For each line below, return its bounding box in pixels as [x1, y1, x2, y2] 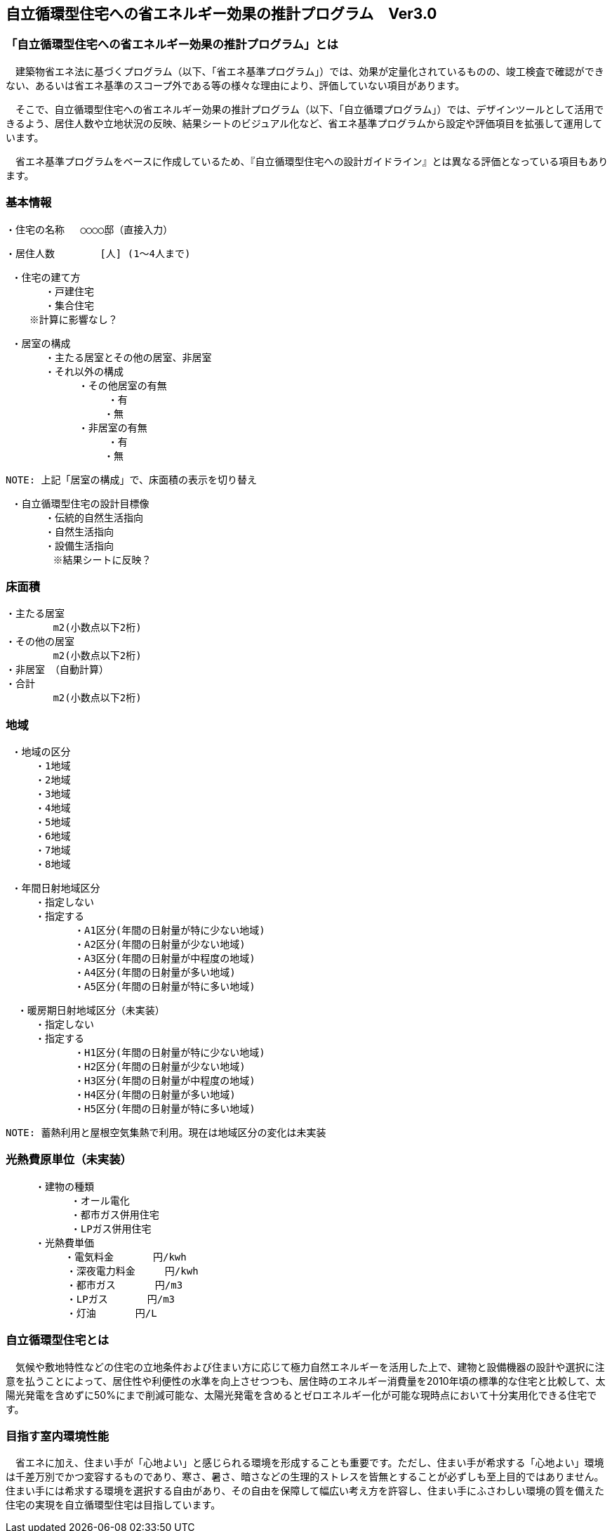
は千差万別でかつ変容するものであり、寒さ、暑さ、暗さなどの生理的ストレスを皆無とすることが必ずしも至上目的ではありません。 [6, 1471, 604, 1483]
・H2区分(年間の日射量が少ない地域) [74, 1061, 246, 1073]
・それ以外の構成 [44, 365, 124, 377]
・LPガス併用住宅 [70, 1223, 152, 1234]
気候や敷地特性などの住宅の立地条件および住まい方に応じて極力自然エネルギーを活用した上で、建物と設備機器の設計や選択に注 [15, 1360, 605, 1373]
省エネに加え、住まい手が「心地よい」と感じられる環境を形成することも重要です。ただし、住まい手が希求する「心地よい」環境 [15, 1457, 604, 1469]
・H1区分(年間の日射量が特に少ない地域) [74, 1047, 265, 1059]
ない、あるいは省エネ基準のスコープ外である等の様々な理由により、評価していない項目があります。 [6, 79, 465, 91]
